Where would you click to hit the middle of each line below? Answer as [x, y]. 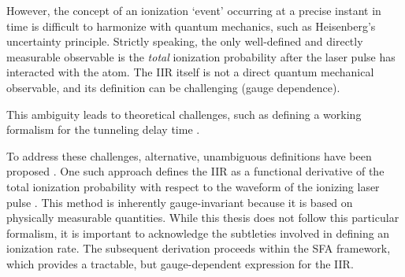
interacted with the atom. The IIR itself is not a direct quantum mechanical [190, 72]
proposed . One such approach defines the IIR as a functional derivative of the [195, 171]
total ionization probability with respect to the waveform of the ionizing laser [193, 186]
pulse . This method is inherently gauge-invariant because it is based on [180, 202]
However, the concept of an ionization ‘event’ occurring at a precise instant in [194, 10]
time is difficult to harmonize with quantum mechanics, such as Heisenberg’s [191, 26]
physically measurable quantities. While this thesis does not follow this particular [203, 218]
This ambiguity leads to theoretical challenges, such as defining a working [184, 114]
